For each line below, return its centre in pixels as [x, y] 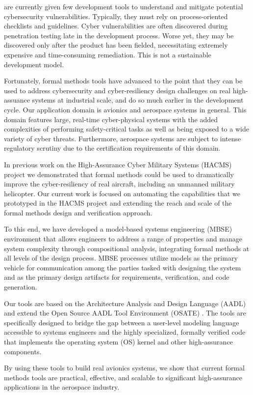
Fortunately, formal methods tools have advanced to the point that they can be [123, 81]
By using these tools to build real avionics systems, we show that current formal [124, 368]
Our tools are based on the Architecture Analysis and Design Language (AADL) [125, 303]
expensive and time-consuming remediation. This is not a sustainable [108, 54]
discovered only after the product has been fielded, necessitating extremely [116, 45]
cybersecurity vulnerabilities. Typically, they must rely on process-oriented [116, 16]
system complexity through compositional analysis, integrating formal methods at [127, 248]
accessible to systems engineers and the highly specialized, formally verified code [125, 332]
